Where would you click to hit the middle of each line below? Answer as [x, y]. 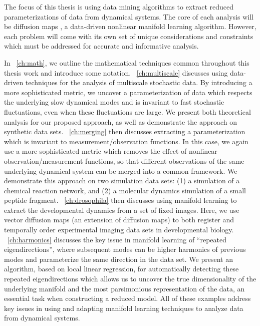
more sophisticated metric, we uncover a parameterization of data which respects [128, 92]
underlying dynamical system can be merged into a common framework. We [121, 171]
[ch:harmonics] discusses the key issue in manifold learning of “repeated [117, 239]
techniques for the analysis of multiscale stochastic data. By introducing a [139, 82]
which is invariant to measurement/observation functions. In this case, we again [126, 141]
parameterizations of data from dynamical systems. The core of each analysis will [129, 16]
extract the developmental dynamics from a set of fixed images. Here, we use [122, 210]
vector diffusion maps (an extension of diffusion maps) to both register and [119, 220]
